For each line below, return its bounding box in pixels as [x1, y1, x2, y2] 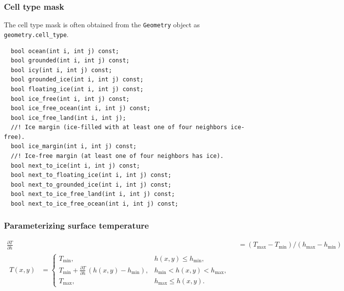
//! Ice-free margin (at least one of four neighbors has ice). [11, 153, 224, 160]
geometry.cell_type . [4, 29, 69, 39]
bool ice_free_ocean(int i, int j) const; [11, 105, 151, 112]
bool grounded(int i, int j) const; [11, 57, 130, 64]
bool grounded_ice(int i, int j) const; [11, 76, 144, 83]
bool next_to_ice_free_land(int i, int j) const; [11, 191, 175, 198]
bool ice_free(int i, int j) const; [11, 95, 130, 102]
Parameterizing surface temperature [4, 219, 149, 231]
